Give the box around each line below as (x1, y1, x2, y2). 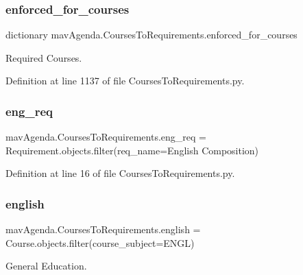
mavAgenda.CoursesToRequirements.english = (5, 222, 201, 237)
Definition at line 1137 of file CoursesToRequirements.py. (5, 73, 245, 88)
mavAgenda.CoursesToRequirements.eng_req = (5, 130, 206, 144)
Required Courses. (5, 50, 82, 64)
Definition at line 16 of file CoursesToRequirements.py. (5, 166, 235, 180)
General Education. (5, 259, 87, 273)
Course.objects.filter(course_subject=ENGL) (5, 235, 195, 250)
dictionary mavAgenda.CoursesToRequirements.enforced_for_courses (5, 27, 298, 42)
